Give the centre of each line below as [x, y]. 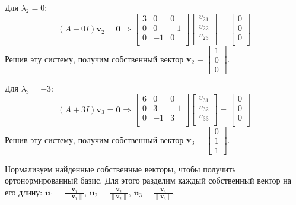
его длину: [24, 192]
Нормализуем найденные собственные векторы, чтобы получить [120, 168]
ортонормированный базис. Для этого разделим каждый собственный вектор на [148, 180]
